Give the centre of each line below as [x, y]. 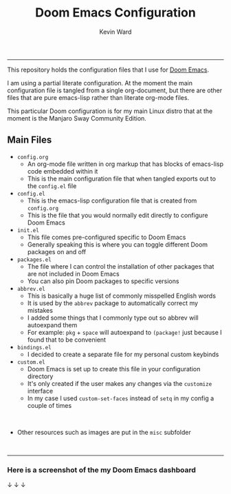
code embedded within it [63, 171]
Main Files [30, 140]
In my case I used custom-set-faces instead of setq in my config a [121, 398]
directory [40, 376]
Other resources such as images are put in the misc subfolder [104, 432]
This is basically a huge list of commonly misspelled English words [122, 296]
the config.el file [52, 186]
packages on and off [57, 251]
